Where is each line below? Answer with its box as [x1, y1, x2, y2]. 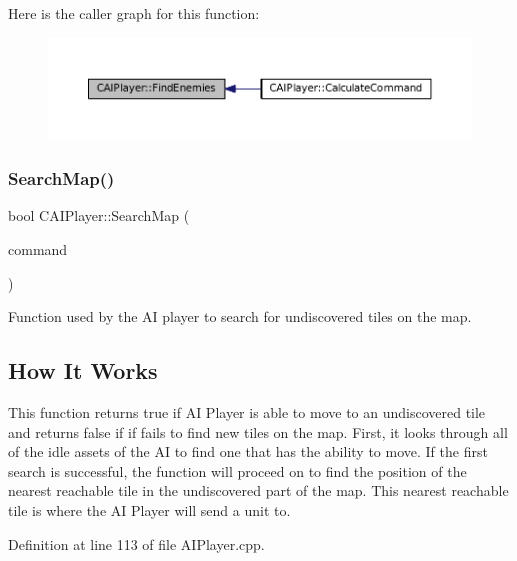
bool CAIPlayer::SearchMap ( [8, 205, 190, 226]
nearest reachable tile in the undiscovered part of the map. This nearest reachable [8, 480, 509, 501]
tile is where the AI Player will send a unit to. [8, 499, 291, 520]
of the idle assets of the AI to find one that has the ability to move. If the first [8, 441, 488, 462]
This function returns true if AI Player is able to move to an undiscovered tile [8, 401, 486, 422]
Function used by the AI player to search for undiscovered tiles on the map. [8, 306, 472, 327]
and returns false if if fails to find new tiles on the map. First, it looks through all [8, 421, 508, 442]
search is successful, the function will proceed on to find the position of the [8, 460, 467, 481]
